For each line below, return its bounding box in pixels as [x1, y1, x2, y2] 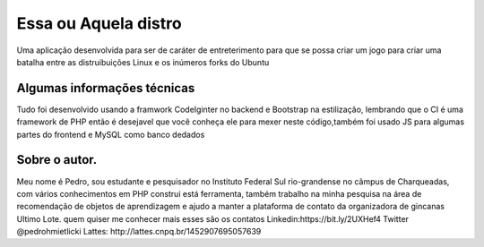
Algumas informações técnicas [16, 81, 195, 96]
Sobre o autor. [16, 152, 98, 167]
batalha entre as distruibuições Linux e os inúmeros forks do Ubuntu [16, 56, 270, 67]
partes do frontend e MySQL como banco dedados [16, 129, 205, 140]
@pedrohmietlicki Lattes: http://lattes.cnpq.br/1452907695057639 [16, 226, 262, 237]
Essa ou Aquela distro [16, 13, 183, 33]
